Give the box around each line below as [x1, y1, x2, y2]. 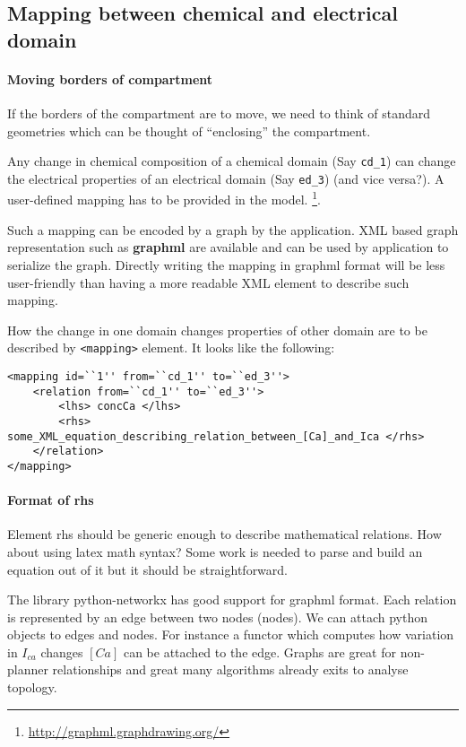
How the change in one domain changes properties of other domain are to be [7, 320, 427, 339]
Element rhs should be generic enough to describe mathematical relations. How [7, 525, 442, 543]
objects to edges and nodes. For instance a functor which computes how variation [7, 625, 454, 644]
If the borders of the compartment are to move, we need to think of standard [7, 103, 431, 122]
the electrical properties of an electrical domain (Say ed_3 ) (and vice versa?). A [7, 169, 444, 187]
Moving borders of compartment [7, 69, 213, 88]
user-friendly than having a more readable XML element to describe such [7, 273, 410, 291]
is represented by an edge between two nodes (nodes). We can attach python [7, 607, 427, 626]
